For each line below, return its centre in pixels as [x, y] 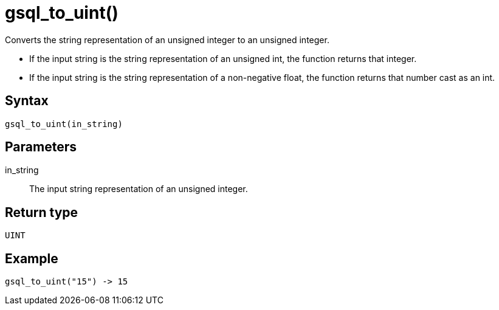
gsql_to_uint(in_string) [64, 124]
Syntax [27, 101]
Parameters [41, 147]
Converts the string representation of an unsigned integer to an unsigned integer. [167, 40]
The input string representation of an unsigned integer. [139, 189]
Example [32, 258]
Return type [42, 212]
